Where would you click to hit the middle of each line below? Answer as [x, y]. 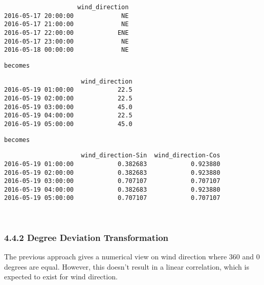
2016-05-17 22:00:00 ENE [67, 33]
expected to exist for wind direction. [61, 277]
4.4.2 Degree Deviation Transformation [86, 237]
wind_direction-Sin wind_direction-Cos [151, 156]
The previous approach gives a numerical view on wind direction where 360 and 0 [132, 256]
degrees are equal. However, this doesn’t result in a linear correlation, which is [127, 266]
